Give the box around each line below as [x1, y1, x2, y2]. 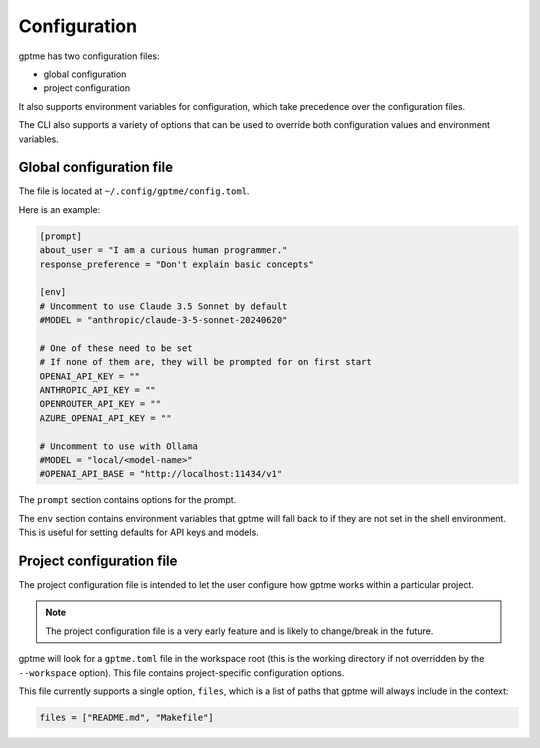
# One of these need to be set [39, 342, 194, 354]
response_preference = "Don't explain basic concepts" [39, 258, 314, 270]
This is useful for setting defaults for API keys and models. [18, 526, 259, 539]
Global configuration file [18, 159, 174, 176]
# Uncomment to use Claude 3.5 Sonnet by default [39, 300, 288, 312]
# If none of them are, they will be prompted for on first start [39, 356, 372, 368]
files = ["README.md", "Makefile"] [39, 712, 214, 724]
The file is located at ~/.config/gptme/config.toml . [18, 185, 250, 197]
